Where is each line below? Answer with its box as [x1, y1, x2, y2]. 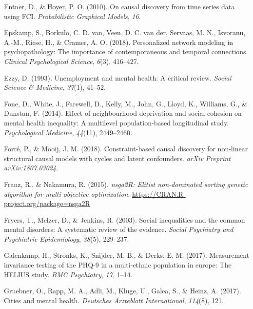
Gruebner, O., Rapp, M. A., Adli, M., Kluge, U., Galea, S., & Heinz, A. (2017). [4, 286, 241, 296]
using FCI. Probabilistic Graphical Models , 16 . [4, 11, 141, 21]
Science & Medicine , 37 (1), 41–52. [4, 82, 106, 92]
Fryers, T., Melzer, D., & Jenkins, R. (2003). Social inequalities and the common [4, 214, 245, 225]
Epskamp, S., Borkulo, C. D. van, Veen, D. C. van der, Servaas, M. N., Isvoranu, [4, 27, 246, 38]
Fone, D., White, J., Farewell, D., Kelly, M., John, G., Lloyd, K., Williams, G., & [4, 98, 247, 108]
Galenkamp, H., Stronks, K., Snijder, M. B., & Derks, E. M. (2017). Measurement [4, 250, 250, 260]
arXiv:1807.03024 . [4, 163, 58, 173]
